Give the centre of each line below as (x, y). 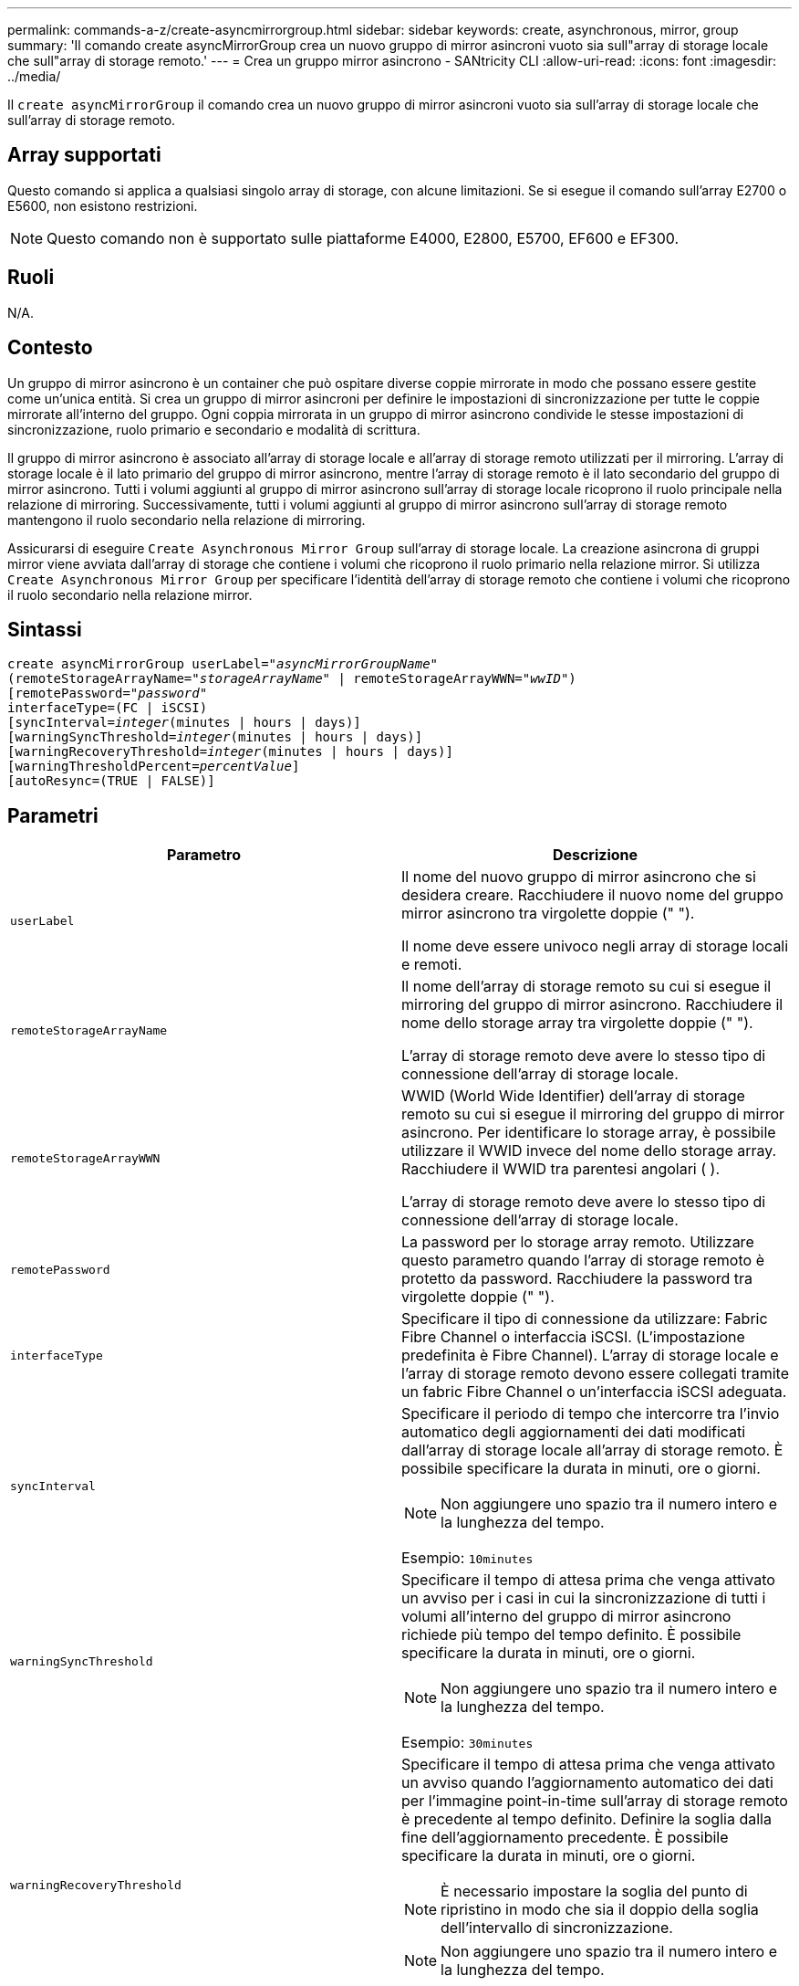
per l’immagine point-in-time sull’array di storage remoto (595, 1801)
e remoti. (432, 965)
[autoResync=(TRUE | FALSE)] (111, 781)
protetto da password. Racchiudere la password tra (577, 1279)
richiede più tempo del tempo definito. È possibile (571, 1635)
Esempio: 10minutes (467, 1558)
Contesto (50, 348)
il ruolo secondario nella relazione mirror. (130, 594)
